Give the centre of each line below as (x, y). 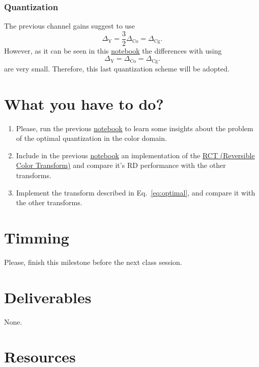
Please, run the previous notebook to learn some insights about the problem (135, 128)
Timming (37, 237)
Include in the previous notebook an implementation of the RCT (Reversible (135, 155)
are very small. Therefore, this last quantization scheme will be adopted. (117, 68)
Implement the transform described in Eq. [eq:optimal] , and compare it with (136, 192)
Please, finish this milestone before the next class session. (93, 262)
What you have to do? (84, 103)
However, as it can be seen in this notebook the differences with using (113, 50)
